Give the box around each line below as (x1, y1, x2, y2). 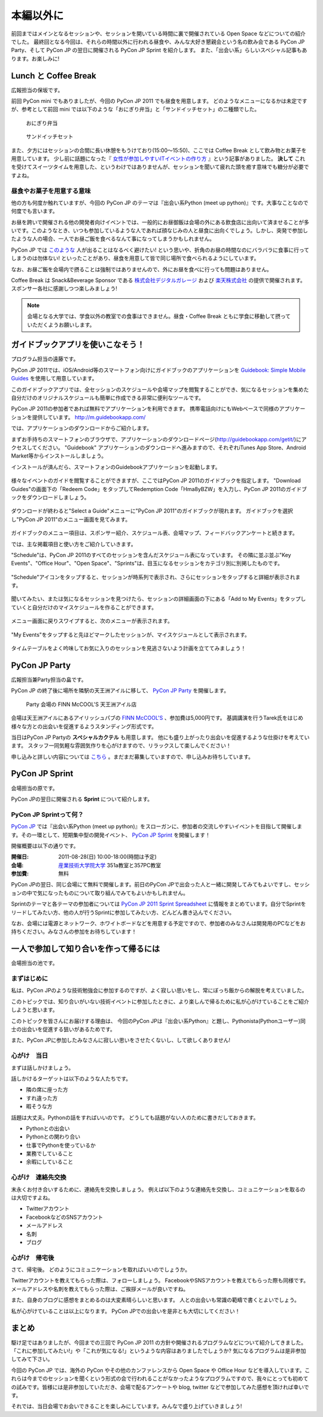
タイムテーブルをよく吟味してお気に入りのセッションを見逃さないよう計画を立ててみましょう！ (11, 644, 246, 652)
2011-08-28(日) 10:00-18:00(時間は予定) (58, 853, 157, 861)
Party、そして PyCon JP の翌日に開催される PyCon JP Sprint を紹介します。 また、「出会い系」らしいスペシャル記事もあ (11, 47, 307, 54)
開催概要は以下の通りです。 (11, 842, 79, 849)
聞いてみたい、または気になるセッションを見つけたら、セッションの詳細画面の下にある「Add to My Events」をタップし (11, 595, 306, 602)
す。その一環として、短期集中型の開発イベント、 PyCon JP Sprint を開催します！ (11, 831, 211, 838)
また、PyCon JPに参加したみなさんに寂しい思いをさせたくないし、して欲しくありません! (11, 1037, 230, 1044)
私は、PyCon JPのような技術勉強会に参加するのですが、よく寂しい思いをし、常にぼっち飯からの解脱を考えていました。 (11, 987, 307, 994)
